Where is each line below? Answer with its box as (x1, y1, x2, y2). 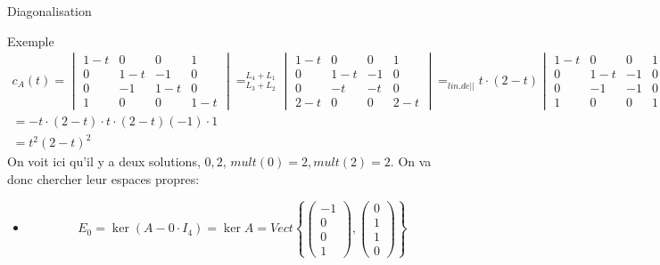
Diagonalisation (7, 2, 92, 20)
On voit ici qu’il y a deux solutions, (7, 152, 201, 171)
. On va (390, 152, 432, 171)
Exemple (7, 31, 54, 50)
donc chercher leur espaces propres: (7, 169, 200, 188)
